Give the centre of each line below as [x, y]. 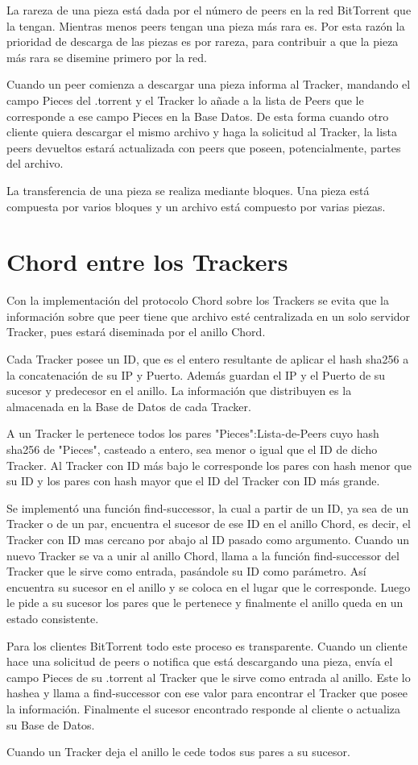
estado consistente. [53, 618]
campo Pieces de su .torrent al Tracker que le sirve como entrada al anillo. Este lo [209, 677]
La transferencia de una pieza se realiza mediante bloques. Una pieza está [188, 190]
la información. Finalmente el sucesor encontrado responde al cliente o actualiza [204, 708]
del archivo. [35, 163]
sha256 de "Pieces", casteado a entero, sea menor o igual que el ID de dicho [192, 449]
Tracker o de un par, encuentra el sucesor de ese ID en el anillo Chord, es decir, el [209, 524]
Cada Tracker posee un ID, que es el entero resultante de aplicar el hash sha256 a [208, 359]
